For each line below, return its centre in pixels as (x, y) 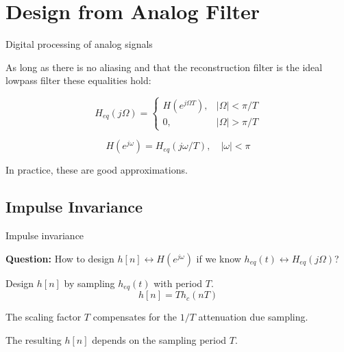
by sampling (89, 283)
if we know (219, 258)
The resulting (34, 339)
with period (178, 283)
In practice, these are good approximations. (97, 170)
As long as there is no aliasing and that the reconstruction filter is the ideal (164, 67)
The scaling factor (44, 317)
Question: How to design (60, 258)
